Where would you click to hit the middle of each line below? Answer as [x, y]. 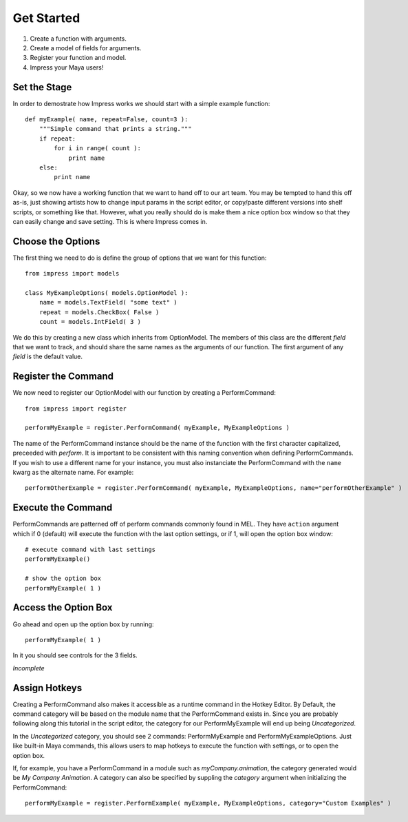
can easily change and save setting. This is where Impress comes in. [110, 221]
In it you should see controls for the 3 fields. [75, 655]
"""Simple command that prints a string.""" [115, 129]
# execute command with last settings [90, 550]
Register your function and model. [78, 58]
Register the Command [63, 377]
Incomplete [29, 668]
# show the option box [63, 578]
